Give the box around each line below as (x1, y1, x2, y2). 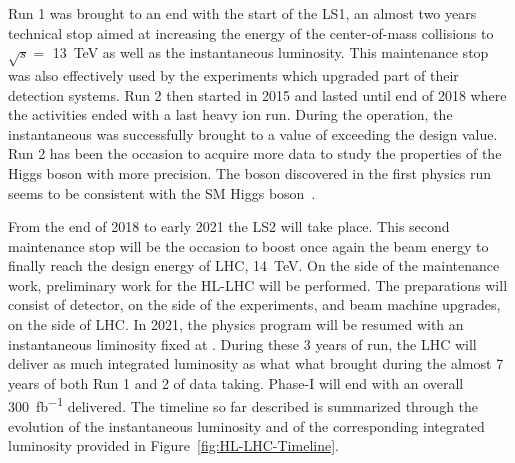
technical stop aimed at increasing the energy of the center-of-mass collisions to (8, 22, 494, 43)
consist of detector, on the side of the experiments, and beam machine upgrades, (8, 294, 501, 315)
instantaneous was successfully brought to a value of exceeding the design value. (8, 123, 498, 144)
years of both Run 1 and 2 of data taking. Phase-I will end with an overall (8, 372, 464, 393)
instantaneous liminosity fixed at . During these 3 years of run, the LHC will (8, 333, 477, 354)
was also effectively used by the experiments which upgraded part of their (8, 64, 459, 85)
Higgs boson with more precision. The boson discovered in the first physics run (8, 162, 492, 183)
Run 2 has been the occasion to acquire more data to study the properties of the (8, 143, 502, 164)
